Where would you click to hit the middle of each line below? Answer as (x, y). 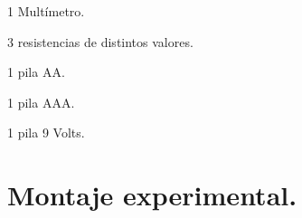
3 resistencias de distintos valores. (100, 41)
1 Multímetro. (46, 11)
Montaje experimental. (152, 195)
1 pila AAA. (41, 102)
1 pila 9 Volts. (46, 133)
